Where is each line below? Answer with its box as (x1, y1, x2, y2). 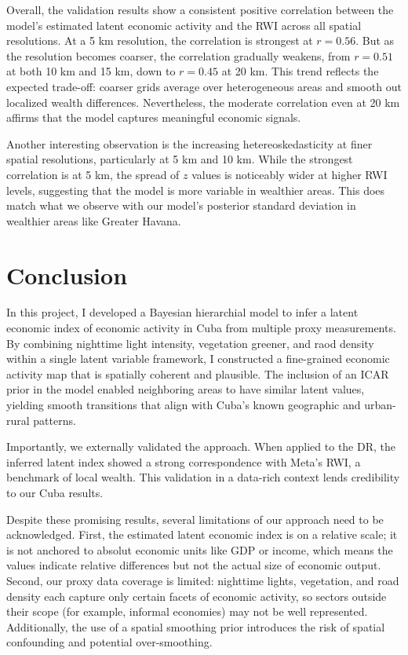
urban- (364, 397, 396, 412)
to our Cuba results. (6, 484, 104, 500)
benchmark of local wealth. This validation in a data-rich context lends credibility (6, 469, 400, 485)
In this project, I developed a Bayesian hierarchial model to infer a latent (6, 304, 359, 320)
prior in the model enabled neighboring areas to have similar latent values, (6, 381, 365, 397)
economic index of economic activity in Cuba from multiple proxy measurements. (6, 320, 396, 336)
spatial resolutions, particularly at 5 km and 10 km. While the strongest (6, 151, 353, 167)
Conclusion (6, 258, 128, 291)
